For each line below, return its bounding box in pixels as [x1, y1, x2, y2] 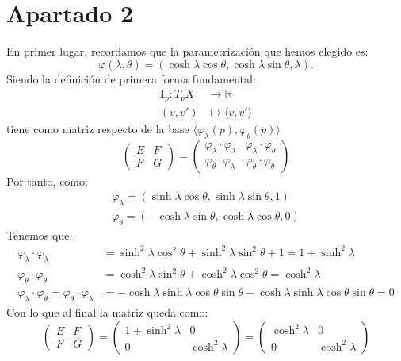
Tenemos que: [6, 226, 73, 243]
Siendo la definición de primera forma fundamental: [6, 70, 256, 86]
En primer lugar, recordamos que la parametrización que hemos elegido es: [6, 43, 369, 60]
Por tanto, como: [6, 172, 88, 189]
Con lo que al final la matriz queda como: [6, 303, 208, 320]
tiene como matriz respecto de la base [6, 120, 189, 136]
